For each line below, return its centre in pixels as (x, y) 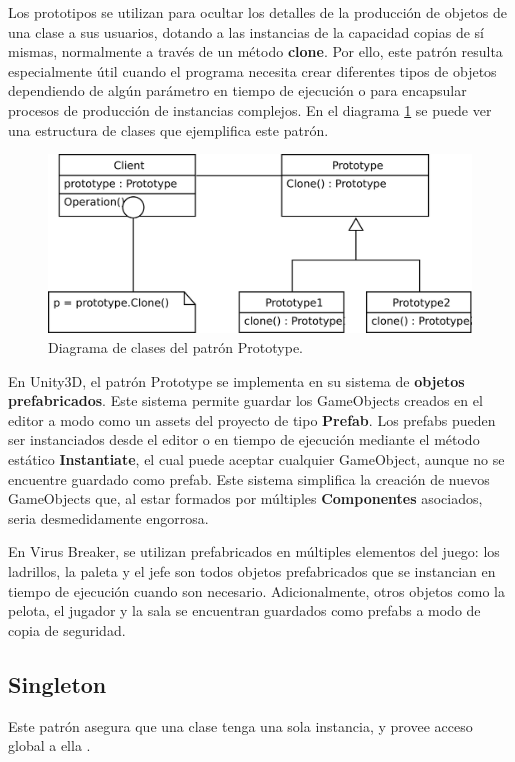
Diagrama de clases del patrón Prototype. (175, 347)
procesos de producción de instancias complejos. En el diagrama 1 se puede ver (250, 109)
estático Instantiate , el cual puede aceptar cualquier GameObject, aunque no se (256, 459)
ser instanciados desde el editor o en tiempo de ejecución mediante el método (244, 439)
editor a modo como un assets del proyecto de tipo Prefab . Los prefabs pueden (252, 419)
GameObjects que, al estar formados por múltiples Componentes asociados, (245, 498)
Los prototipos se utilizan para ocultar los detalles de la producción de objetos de (257, 12)
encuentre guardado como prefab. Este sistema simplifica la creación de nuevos (249, 478)
